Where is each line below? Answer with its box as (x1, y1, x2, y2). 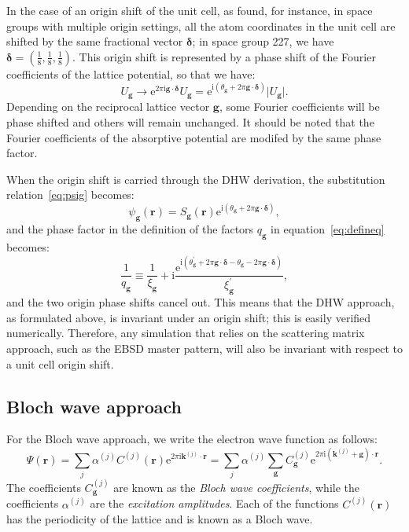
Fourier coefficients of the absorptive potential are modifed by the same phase (6, 129, 381, 145)
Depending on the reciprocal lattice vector (6, 98, 210, 115)
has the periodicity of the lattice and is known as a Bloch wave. (6, 511, 313, 527)
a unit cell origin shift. (6, 355, 114, 372)
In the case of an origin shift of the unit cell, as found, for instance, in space (6, 2, 373, 18)
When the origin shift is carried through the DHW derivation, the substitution (6, 171, 385, 187)
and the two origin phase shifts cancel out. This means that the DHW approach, (6, 294, 395, 310)
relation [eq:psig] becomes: (6, 186, 134, 203)
